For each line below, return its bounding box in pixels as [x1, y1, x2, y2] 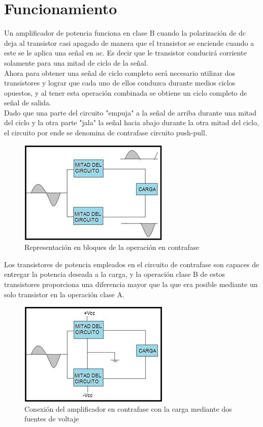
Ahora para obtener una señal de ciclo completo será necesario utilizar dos [4, 67, 236, 78]
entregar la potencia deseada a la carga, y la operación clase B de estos [4, 269, 225, 279]
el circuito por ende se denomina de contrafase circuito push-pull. [4, 127, 207, 138]
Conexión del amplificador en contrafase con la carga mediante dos [24, 403, 232, 414]
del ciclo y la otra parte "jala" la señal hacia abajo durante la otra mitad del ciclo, [4, 117, 259, 128]
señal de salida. [4, 97, 51, 108]
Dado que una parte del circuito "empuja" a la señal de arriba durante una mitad [4, 107, 257, 118]
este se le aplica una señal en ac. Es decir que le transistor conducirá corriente [4, 47, 247, 58]
